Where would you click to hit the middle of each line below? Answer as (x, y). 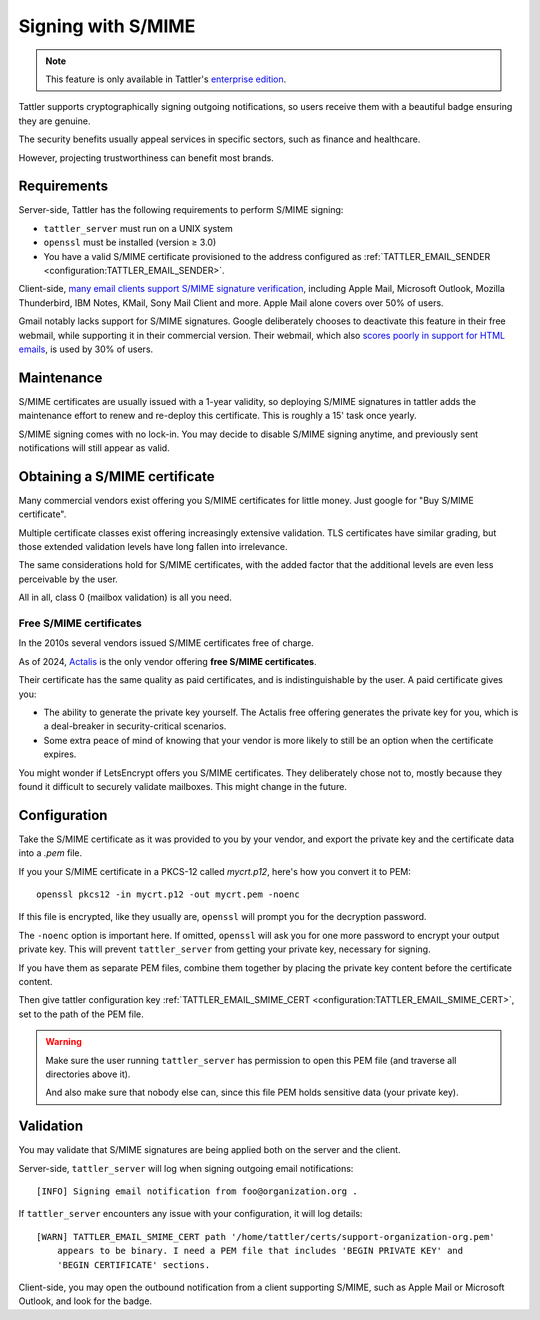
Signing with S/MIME (107, 26)
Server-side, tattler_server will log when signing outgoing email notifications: (186, 1168)
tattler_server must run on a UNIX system (138, 228)
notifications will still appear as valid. (94, 448)
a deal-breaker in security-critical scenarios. (135, 726)
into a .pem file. (50, 853)
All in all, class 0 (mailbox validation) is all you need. (125, 597)
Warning (63, 1042)
